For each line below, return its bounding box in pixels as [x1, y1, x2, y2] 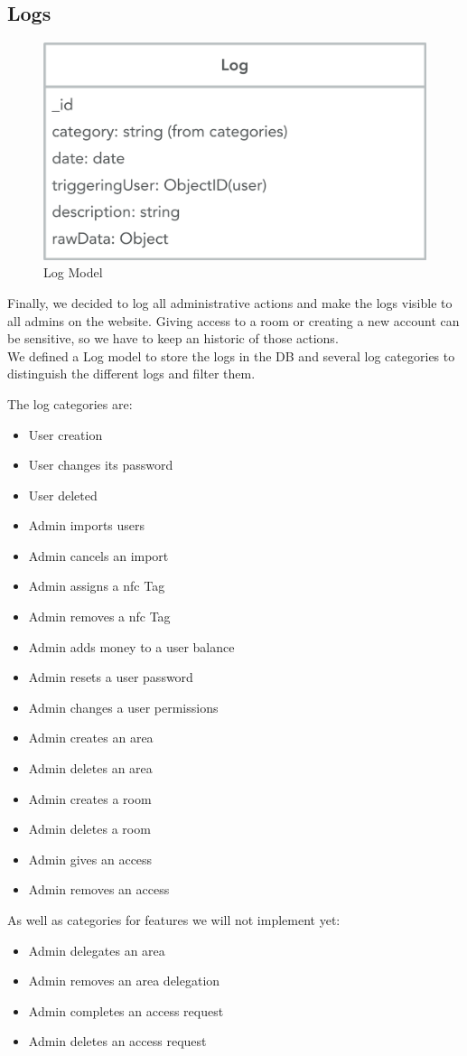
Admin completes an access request [28, 1001, 224, 1020]
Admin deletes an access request [28, 1032, 207, 1051]
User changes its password [28, 455, 173, 474]
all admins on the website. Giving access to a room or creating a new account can [7, 311, 460, 330]
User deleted [28, 485, 98, 504]
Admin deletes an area [28, 759, 153, 778]
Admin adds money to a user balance [28, 637, 235, 656]
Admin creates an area [28, 728, 154, 747]
